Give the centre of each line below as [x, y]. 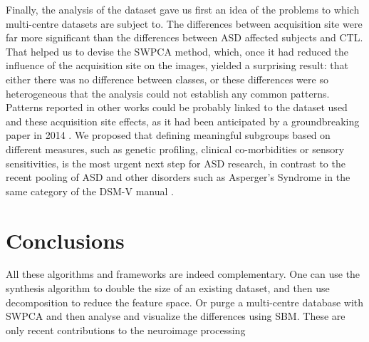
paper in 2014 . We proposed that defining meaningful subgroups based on [168, 135]
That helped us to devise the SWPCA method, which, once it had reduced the [177, 51]
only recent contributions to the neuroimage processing [126, 330]
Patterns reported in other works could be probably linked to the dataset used [177, 107]
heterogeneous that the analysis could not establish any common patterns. [168, 93]
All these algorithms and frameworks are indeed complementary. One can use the [183, 274]
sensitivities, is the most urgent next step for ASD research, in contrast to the [176, 163]
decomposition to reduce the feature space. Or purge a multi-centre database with [185, 302]
